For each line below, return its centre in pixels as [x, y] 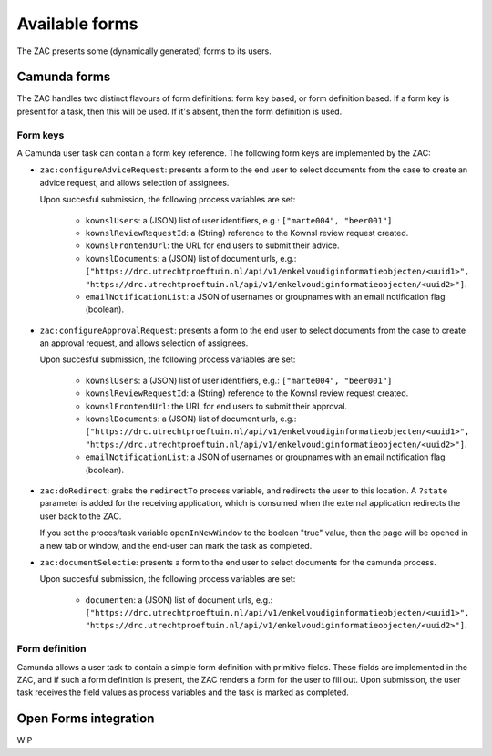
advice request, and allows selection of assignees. [134, 182]
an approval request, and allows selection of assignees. [144, 343]
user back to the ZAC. [81, 516]
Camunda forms [64, 77]
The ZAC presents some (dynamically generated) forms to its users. [144, 51]
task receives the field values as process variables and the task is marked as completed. [183, 692]
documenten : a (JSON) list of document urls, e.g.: [179, 600]
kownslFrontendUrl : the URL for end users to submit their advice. [213, 245]
